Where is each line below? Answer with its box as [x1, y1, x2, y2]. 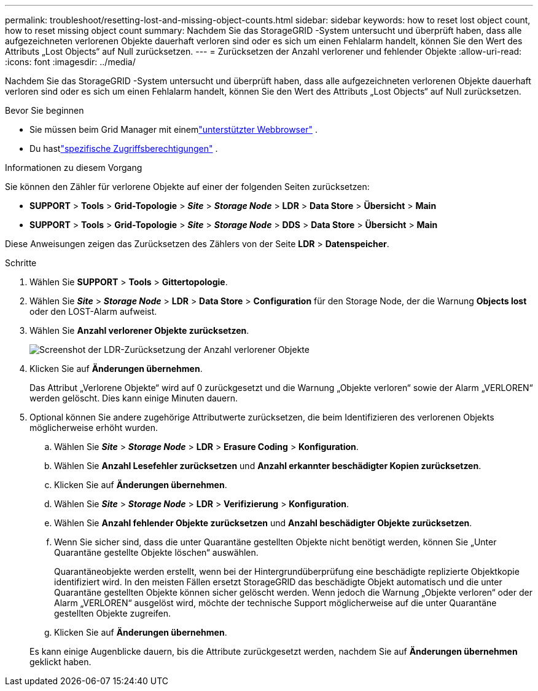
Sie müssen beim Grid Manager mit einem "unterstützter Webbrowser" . [29, 124, 318, 135]
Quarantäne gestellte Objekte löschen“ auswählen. [54, 547, 259, 558]
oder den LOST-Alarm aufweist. [29, 306, 157, 317]
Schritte [5, 258, 37, 268]
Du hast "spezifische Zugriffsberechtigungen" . [29, 143, 218, 154]
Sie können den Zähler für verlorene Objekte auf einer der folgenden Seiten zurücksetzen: [5, 181, 370, 192]
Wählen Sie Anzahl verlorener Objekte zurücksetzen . [29, 325, 249, 336]
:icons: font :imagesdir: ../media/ [5, 57, 136, 67]
